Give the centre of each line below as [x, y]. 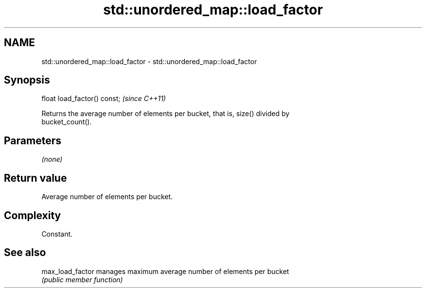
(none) [52, 159]
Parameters [33, 140]
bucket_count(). [67, 122]
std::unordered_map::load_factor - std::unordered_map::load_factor [149, 61]
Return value [35, 178]
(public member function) [82, 279]
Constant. [57, 234]
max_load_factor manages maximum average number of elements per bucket [165, 271]
